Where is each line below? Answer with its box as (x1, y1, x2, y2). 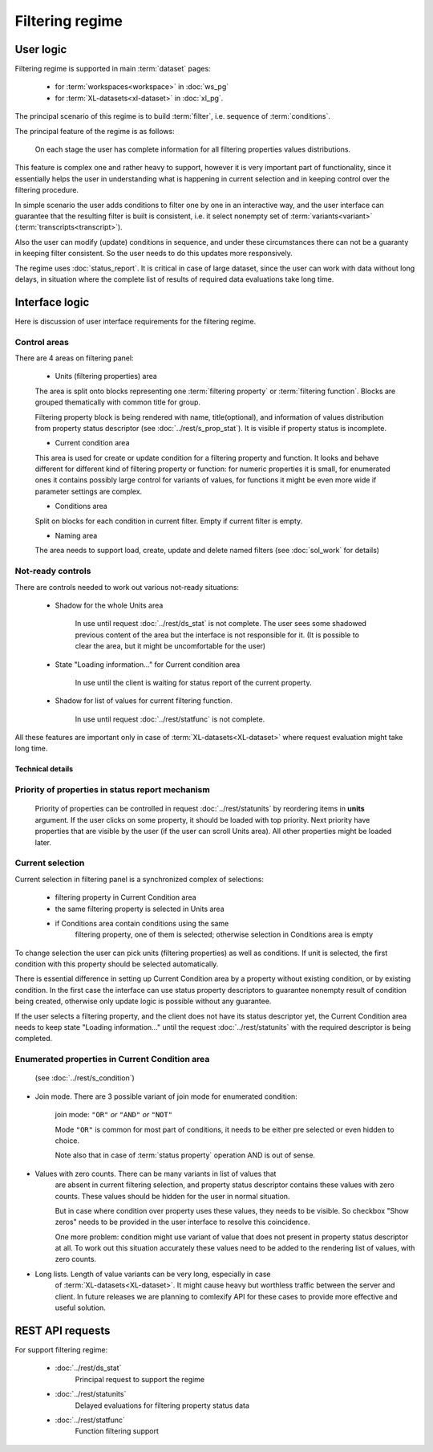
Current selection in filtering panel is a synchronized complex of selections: (14, 874, 265, 884)
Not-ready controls (14, 566, 91, 577)
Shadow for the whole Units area (55, 600, 164, 610)
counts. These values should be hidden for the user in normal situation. (55, 1191, 290, 1201)
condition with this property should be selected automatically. (14, 959, 219, 969)
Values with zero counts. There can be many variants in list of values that (34, 1169, 277, 1178)
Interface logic (14, 295, 90, 309)
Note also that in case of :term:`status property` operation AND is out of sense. (55, 1150, 316, 1160)
